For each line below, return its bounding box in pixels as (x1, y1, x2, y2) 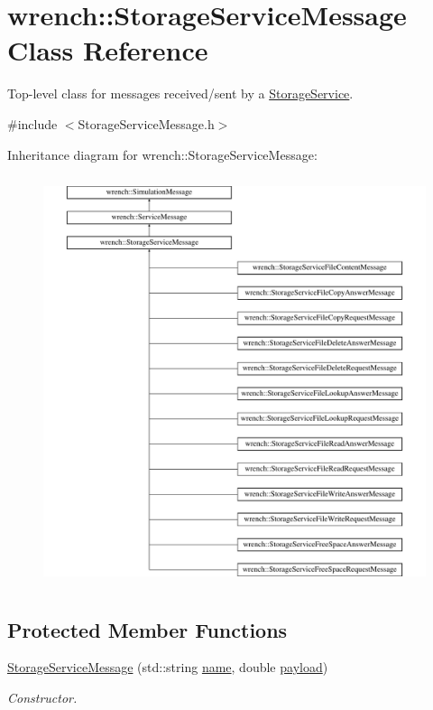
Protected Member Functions (7, 615, 288, 643)
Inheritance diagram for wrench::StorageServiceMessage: (7, 145, 318, 163)
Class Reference (7, 32, 208, 69)
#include (7, 114, 58, 133)
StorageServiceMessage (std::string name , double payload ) (7, 658, 328, 677)
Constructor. (7, 688, 78, 707)
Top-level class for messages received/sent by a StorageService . (7, 84, 354, 103)
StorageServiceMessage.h (78, 114, 215, 133)
